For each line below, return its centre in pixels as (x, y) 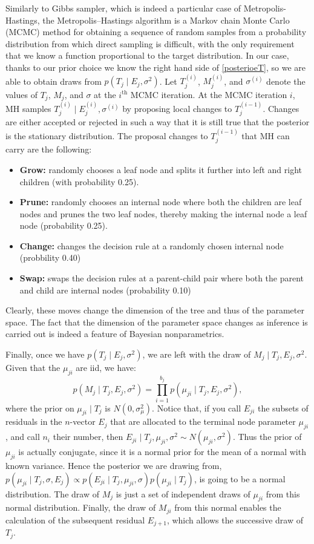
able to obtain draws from (54, 81)
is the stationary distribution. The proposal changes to (107, 135)
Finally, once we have (45, 354)
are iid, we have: (106, 368)
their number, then (88, 437)
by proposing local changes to (177, 109)
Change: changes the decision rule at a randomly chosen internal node (152, 245)
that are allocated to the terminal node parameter (203, 421)
